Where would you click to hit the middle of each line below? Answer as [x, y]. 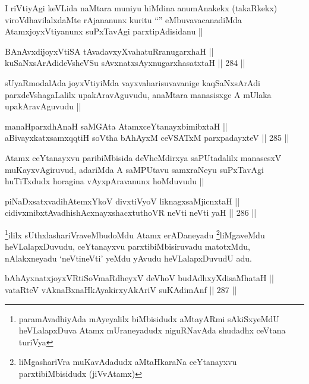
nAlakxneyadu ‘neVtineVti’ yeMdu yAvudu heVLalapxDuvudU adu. [128, 258]
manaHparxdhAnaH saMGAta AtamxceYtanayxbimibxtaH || [116, 126]
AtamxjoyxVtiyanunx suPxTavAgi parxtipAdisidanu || [104, 31]
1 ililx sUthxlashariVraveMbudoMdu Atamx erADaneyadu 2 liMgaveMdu [135, 234]
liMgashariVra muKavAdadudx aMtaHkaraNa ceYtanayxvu [128, 362]
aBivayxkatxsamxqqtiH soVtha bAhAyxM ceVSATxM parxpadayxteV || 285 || [147, 138]
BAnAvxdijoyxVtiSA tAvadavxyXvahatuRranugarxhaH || [109, 51]
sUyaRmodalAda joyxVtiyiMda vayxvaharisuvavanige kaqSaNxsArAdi [133, 82]
